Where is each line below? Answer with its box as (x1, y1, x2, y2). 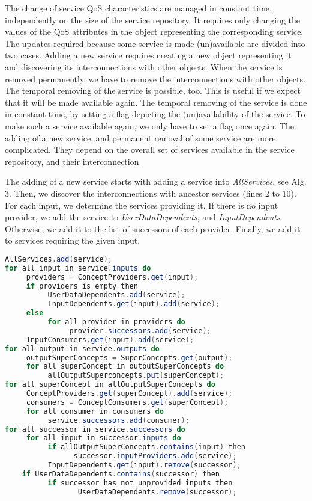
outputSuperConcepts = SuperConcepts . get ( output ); (26, 353, 233, 362)
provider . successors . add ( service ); (69, 326, 211, 335)
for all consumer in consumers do (26, 407, 164, 416)
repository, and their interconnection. (5, 155, 142, 167)
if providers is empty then (26, 281, 138, 290)
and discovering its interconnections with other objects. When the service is (5, 60, 283, 73)
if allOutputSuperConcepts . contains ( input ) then (47, 443, 245, 452)
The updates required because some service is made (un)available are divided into (5, 37, 305, 49)
